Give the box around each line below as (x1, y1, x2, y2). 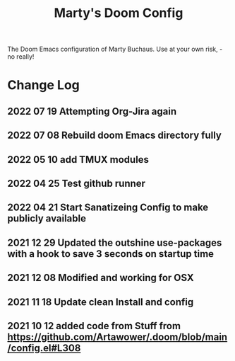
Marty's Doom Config (54, 5, 183, 21)
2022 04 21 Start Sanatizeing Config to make (7, 202, 209, 214)
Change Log (7, 77, 80, 93)
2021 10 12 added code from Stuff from (7, 320, 181, 332)
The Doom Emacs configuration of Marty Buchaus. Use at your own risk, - (7, 45, 223, 54)
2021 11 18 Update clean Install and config (7, 296, 194, 308)
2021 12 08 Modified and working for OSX (7, 272, 194, 284)
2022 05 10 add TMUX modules (7, 154, 150, 166)
